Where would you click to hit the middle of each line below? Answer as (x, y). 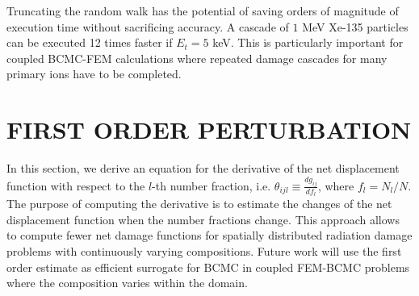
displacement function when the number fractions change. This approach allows (203, 219)
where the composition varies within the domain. (127, 283)
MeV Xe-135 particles (355, 26)
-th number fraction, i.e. (212, 185)
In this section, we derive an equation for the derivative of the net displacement (203, 168)
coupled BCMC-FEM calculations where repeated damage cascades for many (197, 58)
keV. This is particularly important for (308, 42)
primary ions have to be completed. (94, 74)
